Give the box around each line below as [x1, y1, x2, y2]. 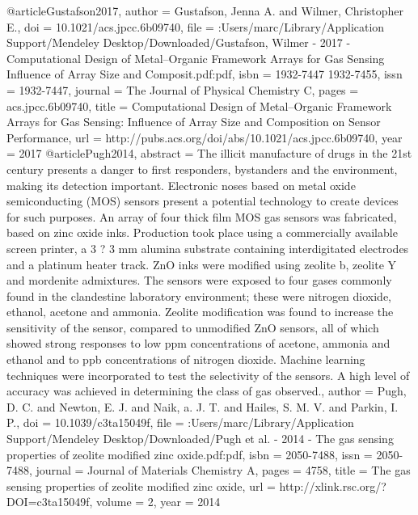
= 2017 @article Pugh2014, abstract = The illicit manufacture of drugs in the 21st [6, 145, 412, 162]
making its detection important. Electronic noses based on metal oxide [6, 176, 356, 193]
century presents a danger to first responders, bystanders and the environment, [6, 160, 398, 177]
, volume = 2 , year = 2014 [89, 493, 221, 510]
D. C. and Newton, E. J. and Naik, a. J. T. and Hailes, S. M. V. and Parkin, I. [6, 398, 399, 415]
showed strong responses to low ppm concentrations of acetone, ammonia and [6, 335, 391, 352]
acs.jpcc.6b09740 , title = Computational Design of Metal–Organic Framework [6, 97, 392, 114]
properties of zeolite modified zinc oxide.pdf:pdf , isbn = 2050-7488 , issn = [6, 445, 373, 462]
